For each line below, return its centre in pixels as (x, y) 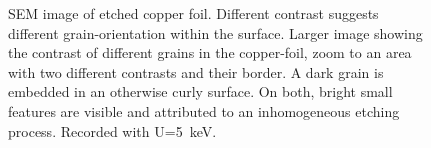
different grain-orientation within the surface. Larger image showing (215, 32)
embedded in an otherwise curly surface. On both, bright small (200, 91)
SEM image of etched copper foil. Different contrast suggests (193, 13)
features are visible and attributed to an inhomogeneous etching (204, 110)
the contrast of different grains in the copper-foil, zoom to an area (210, 52)
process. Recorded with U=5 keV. (112, 130)
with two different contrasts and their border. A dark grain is (196, 71)
